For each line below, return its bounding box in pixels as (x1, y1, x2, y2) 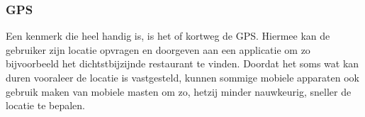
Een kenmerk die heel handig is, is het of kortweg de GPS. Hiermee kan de (6, 28, 330, 43)
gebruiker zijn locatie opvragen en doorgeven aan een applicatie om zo (6, 42, 310, 57)
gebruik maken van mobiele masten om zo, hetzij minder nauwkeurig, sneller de (6, 84, 352, 99)
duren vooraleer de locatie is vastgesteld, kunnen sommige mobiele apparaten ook (6, 70, 359, 84)
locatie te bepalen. (6, 98, 85, 113)
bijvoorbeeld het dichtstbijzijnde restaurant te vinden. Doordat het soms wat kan (6, 56, 359, 71)
